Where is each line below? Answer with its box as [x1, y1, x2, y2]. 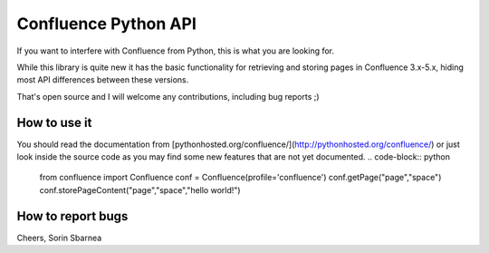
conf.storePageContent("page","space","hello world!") [39, 184, 241, 195]
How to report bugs [16, 209, 129, 224]
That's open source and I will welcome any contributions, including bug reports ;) [16, 91, 321, 102]
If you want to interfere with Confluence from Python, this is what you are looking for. [16, 45, 335, 56]
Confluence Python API [16, 14, 197, 34]
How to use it [16, 114, 92, 131]
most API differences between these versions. [16, 74, 189, 85]
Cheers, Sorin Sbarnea [16, 232, 102, 243]
